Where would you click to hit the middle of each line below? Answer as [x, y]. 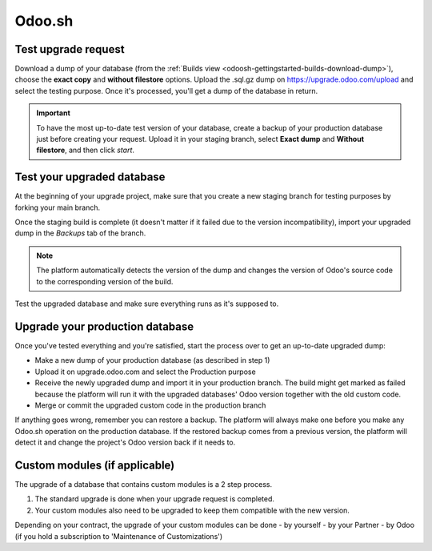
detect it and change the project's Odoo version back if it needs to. [125, 442]
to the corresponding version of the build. [105, 281]
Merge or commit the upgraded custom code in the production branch [150, 405]
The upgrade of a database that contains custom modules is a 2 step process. [143, 484]
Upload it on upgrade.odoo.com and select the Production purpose [145, 372]
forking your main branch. [58, 207]
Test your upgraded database [90, 177]
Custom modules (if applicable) [95, 465]
